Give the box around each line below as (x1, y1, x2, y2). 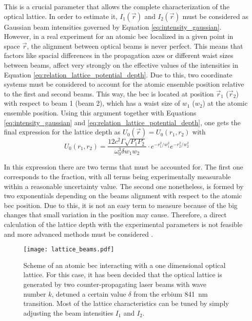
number (23, 288, 46, 299)
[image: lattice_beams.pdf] (23, 246, 115, 253)
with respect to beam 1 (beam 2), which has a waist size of (4, 98, 180, 108)
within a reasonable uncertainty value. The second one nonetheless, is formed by (4, 181, 244, 191)
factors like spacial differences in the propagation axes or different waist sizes (4, 50, 233, 60)
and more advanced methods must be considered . (4, 228, 153, 239)
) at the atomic (202, 98, 248, 108)
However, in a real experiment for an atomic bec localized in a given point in (4, 31, 233, 41)
